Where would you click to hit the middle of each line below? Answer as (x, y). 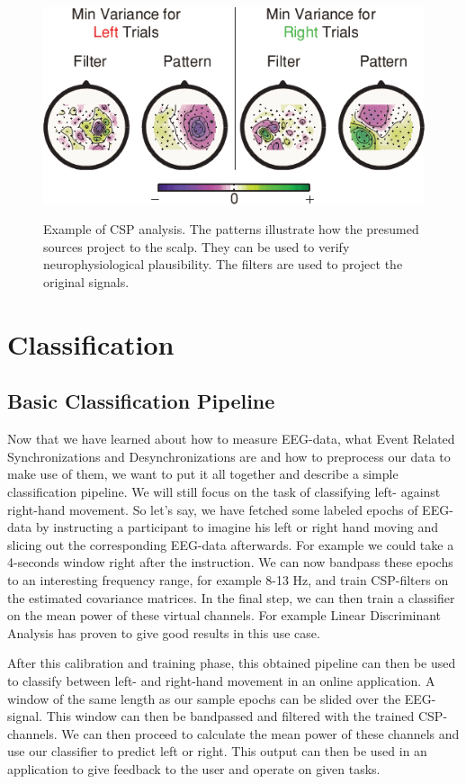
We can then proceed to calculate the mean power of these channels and (260, 733)
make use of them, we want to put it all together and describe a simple (203, 474)
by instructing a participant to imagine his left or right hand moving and (237, 527)
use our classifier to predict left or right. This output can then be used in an (217, 751)
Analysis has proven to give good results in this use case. (164, 632)
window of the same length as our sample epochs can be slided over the (204, 698)
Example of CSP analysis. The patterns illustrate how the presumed (231, 229)
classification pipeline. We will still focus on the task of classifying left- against (224, 491)
